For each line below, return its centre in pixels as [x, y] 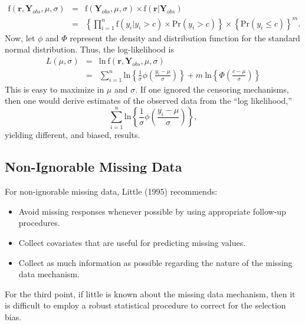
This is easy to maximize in [55, 89]
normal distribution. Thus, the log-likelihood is [89, 49]
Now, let [20, 37]
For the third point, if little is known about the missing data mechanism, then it [150, 293]
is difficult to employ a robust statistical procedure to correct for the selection [145, 305]
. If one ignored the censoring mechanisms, [212, 89]
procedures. [39, 223]
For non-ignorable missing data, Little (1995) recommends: [111, 191]
